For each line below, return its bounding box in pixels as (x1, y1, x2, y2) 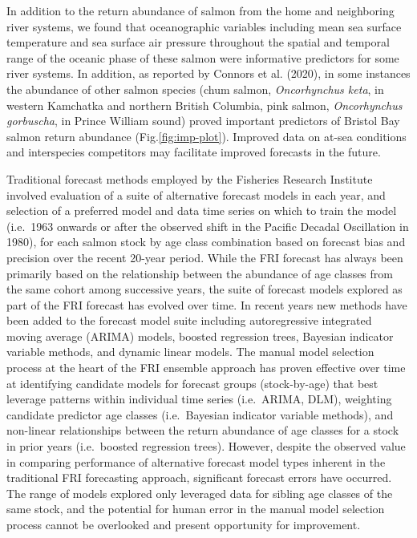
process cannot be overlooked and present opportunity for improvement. (6, 516, 361, 532)
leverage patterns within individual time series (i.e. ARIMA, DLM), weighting (6, 390, 392, 407)
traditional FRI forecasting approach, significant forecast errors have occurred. (6, 469, 392, 486)
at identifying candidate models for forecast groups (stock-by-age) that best (6, 374, 379, 391)
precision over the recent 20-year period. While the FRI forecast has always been (6, 249, 403, 265)
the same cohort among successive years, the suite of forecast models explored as (6, 281, 403, 297)
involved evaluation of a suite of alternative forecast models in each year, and (6, 186, 386, 203)
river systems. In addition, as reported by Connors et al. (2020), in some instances (6, 65, 411, 82)
